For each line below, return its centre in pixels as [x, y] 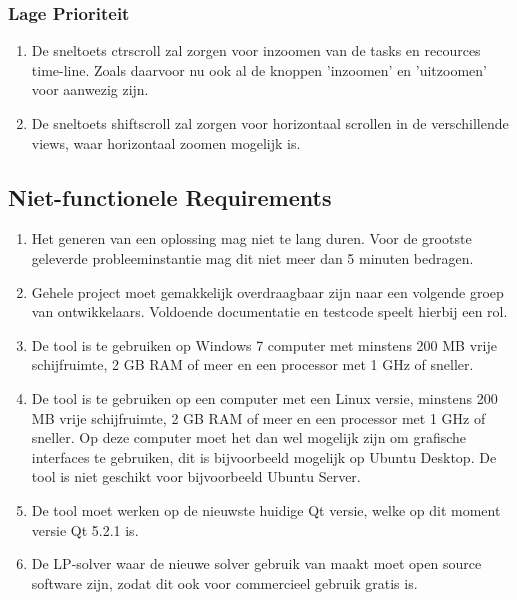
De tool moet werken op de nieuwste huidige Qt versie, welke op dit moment [266, 509]
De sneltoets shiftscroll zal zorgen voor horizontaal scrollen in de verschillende [270, 123]
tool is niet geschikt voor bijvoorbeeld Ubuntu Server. [196, 476]
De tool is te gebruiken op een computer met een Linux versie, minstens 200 [264, 397]
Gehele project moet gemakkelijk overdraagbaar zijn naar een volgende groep [267, 291]
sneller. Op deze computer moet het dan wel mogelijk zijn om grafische [249, 437]
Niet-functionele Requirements [170, 196]
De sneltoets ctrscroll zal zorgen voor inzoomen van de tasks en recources [256, 50]
